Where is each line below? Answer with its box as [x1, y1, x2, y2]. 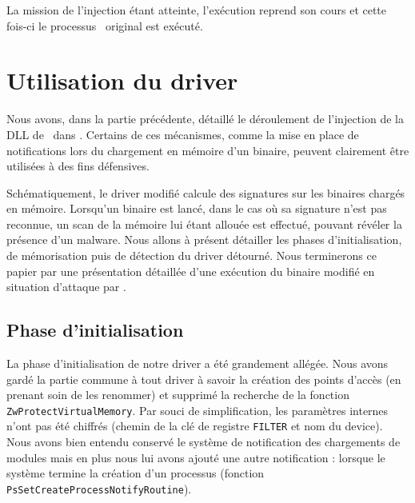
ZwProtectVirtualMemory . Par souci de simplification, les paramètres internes [6, 401, 389, 418]
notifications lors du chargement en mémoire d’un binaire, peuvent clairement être [6, 142, 409, 158]
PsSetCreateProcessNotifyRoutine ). [6, 480, 192, 497]
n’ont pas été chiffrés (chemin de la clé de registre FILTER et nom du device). [6, 417, 383, 434]
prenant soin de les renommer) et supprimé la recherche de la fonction [6, 386, 349, 403]
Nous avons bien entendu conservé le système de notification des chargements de [6, 433, 401, 450]
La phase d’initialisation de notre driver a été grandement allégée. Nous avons [6, 355, 389, 372]
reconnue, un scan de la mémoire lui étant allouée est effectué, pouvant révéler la [6, 215, 402, 232]
